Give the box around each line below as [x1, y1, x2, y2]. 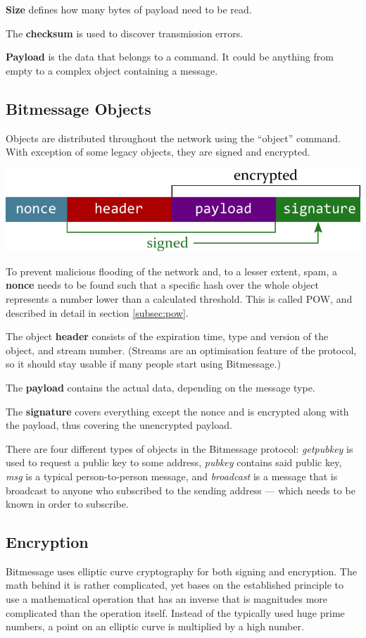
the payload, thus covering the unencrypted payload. [6, 418, 232, 432]
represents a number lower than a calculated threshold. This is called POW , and [6, 291, 353, 306]
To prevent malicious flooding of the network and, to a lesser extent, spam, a [6, 263, 337, 278]
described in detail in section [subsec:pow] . [6, 305, 189, 320]
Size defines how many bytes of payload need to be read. [6, 2, 252, 16]
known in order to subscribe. [6, 496, 129, 511]
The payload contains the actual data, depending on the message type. [6, 380, 315, 394]
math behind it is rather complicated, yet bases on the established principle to [6, 577, 344, 592]
